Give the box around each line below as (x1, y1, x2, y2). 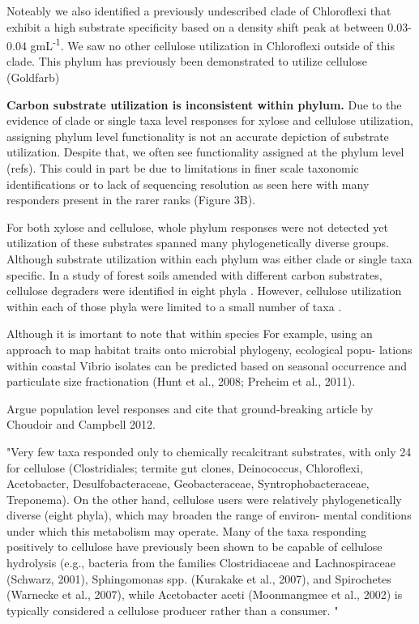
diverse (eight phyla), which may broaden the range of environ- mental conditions (6, 506, 412, 524)
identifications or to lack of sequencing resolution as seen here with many (6, 175, 370, 192)
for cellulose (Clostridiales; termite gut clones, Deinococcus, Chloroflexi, (6, 459, 363, 476)
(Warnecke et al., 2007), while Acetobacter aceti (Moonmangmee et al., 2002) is (6, 586, 403, 603)
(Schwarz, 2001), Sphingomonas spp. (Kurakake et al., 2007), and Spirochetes (6, 570, 391, 587)
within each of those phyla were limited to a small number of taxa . (6, 297, 342, 314)
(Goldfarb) (6, 69, 60, 86)
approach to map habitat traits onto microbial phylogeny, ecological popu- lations (6, 340, 413, 357)
